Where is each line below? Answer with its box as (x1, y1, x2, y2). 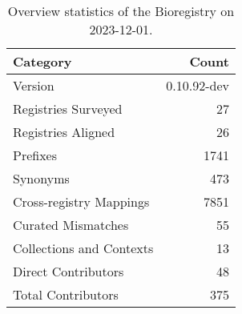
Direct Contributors (13, 262, 124, 280)
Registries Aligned (13, 123, 115, 141)
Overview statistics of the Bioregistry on (7, 2, 235, 20)
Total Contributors (13, 285, 119, 304)
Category (13, 52, 72, 70)
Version (13, 76, 54, 95)
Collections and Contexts (13, 239, 154, 257)
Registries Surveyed (13, 99, 123, 118)
